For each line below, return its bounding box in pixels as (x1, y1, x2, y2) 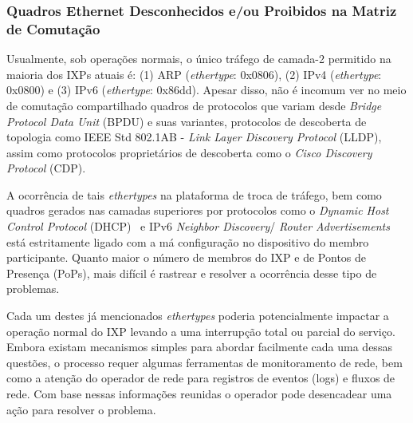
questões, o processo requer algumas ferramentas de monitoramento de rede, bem (6, 354, 403, 370)
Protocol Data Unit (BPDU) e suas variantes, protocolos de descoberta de (6, 113, 367, 129)
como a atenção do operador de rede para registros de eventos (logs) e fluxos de (6, 370, 395, 386)
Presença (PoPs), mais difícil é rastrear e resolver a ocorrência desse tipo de (6, 264, 377, 281)
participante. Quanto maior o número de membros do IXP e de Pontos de (6, 249, 367, 266)
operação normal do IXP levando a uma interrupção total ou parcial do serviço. (6, 322, 395, 339)
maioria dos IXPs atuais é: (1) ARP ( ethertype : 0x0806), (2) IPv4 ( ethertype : (6, 65, 382, 82)
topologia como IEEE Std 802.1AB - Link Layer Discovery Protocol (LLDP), (6, 128, 382, 145)
